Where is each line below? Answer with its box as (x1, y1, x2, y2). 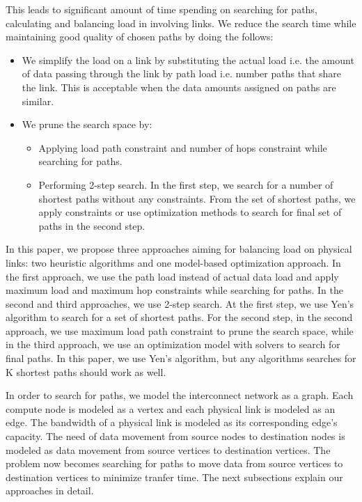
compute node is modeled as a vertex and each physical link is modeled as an (6, 401, 336, 416)
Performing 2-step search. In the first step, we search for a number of (38, 177, 333, 191)
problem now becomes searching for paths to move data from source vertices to (6, 456, 343, 471)
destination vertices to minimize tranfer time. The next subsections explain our (6, 469, 343, 484)
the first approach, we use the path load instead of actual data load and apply (6, 269, 339, 283)
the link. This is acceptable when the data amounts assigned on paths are (22, 79, 336, 94)
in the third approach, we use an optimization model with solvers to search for (6, 337, 340, 352)
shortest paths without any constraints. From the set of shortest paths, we (38, 191, 356, 205)
